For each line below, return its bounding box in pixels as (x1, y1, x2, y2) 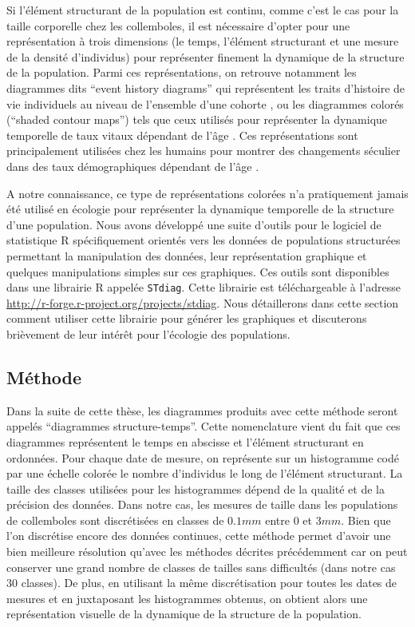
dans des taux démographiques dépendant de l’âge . (6, 157, 259, 174)
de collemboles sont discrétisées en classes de (6, 511, 224, 528)
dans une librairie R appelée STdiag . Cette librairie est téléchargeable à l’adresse (6, 279, 401, 296)
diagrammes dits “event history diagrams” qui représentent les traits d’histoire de (6, 79, 405, 96)
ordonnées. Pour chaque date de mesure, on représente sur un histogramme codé (6, 449, 399, 466)
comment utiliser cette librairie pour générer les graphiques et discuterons (6, 310, 367, 327)
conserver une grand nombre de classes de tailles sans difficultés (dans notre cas (6, 558, 396, 575)
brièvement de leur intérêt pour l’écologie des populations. (6, 325, 290, 342)
